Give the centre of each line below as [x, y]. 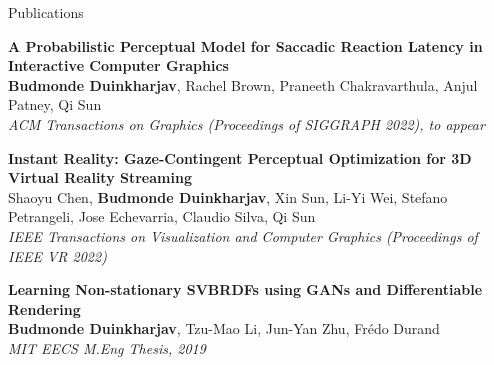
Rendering [44, 308]
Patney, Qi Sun [55, 104]
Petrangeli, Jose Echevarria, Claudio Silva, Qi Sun [162, 216]
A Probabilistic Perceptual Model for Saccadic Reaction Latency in [245, 45]
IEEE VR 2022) [57, 255]
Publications [46, 12]
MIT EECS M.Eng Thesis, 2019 [107, 347]
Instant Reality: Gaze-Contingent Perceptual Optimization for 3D [240, 157]
